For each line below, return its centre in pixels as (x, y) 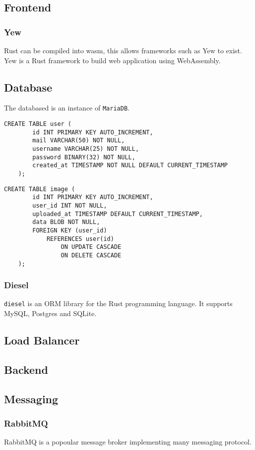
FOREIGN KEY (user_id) (70, 230)
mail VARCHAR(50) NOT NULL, (79, 141)
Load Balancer (42, 340)
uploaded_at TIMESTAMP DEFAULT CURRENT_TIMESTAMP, (118, 214)
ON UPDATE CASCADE (91, 247)
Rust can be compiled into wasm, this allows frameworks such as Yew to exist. (123, 50)
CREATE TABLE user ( (38, 124)
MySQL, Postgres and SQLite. (50, 313)
